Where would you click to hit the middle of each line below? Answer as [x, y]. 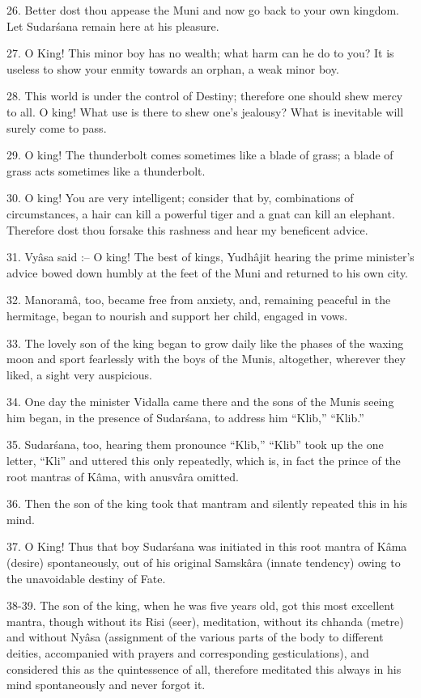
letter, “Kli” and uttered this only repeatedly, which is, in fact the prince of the [204, 461]
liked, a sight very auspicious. [79, 374]
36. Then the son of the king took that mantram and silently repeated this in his [207, 503]
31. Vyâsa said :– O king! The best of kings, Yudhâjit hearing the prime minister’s [210, 257]
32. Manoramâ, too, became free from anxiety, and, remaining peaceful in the [199, 300]
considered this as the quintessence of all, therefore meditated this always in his [204, 668]
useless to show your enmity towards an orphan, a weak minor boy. [173, 68]
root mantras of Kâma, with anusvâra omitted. [123, 476]
